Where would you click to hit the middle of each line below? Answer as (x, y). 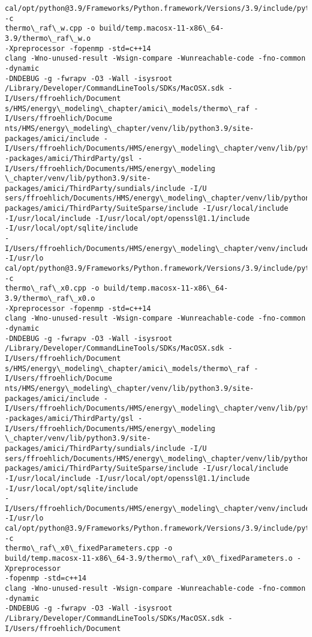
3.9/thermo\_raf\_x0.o (50, 299)
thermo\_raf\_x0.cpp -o (52, 288)
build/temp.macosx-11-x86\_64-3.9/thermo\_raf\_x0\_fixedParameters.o (149, 559)
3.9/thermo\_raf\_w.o (48, 38)
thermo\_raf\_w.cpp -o (50, 29)
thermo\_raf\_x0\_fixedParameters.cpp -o (89, 548)
